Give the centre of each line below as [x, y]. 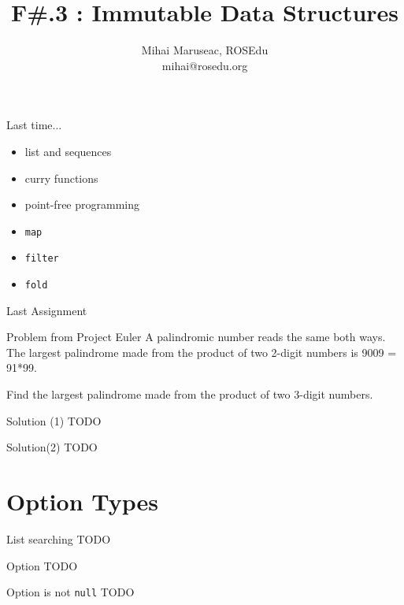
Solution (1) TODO [54, 420]
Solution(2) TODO [52, 447]
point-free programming [82, 204]
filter [42, 259]
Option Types [83, 501]
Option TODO [42, 565]
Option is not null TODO [70, 592]
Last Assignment [47, 310]
